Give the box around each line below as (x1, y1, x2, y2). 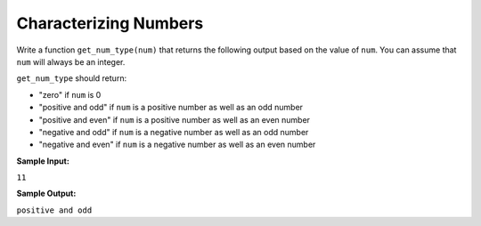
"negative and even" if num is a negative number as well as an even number (38, 139, 316, 150)
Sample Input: (16, 156, 70, 166)
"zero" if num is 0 (38, 89, 102, 100)
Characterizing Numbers (16, 13, 204, 33)
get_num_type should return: (16, 73, 127, 84)
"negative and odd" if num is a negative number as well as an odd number (38, 126, 309, 137)
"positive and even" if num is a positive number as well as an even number (38, 114, 311, 125)
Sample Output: (16, 188, 77, 199)
